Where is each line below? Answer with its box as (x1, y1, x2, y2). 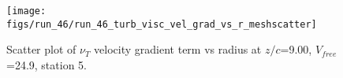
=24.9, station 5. (6, 56, 87, 72)
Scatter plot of (6, 41, 76, 58)
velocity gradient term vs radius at (94, 41, 262, 58)
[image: (6, 6, 47, 17)
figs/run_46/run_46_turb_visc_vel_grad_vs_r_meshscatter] (6, 18, 317, 30)
